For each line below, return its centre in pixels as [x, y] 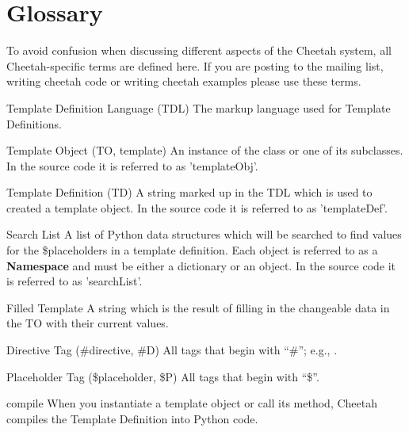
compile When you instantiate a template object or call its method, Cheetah [192, 403]
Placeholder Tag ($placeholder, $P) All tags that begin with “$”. [163, 376]
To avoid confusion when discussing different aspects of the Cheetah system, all [199, 50]
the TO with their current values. [88, 323]
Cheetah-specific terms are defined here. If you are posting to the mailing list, [195, 65]
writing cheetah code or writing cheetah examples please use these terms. [184, 81]
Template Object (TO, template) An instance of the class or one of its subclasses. [205, 150]
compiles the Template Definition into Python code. [132, 418]
